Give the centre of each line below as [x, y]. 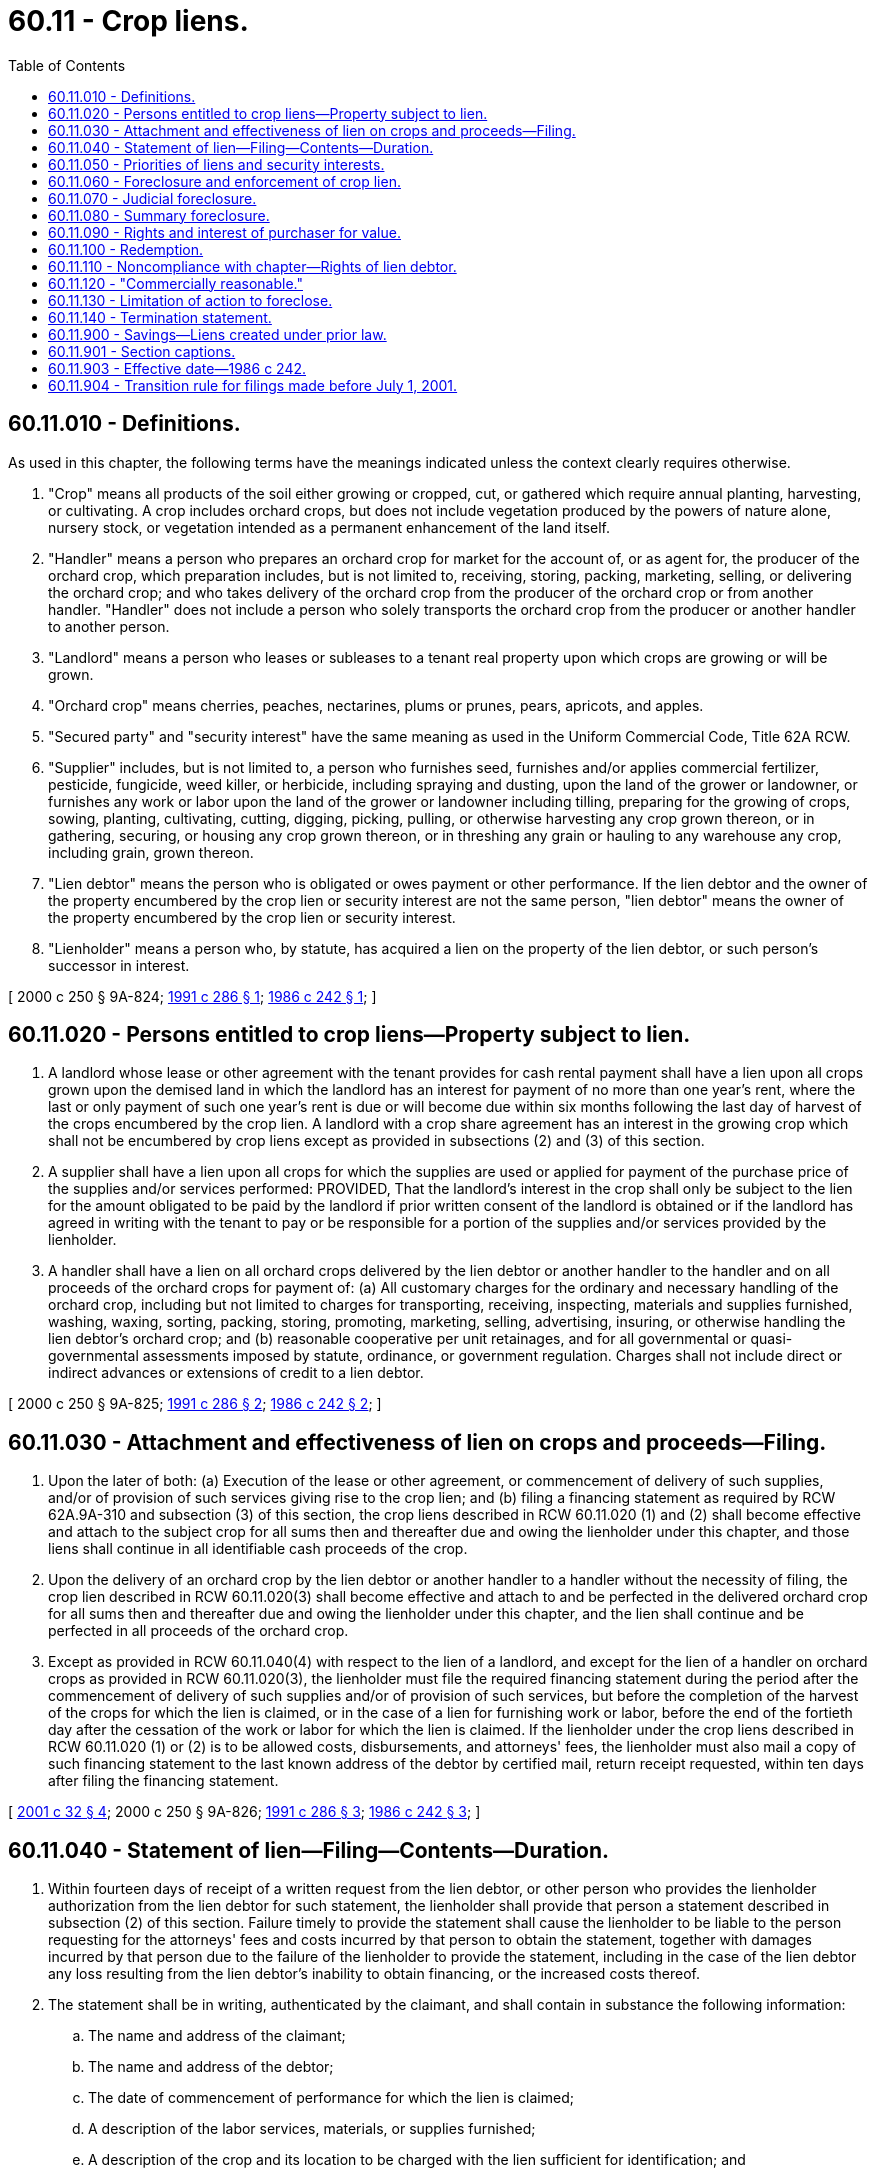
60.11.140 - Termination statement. [160, 317]
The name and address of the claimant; [217, 2036]
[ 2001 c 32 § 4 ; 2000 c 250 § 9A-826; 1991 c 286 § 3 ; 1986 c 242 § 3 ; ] [244, 1812]
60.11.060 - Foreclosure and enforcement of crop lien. [224, 181]
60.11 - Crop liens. [128, 21]
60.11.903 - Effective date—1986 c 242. [177, 368]
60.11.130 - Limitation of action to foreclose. [190, 300]
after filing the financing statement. [163, 1781]
